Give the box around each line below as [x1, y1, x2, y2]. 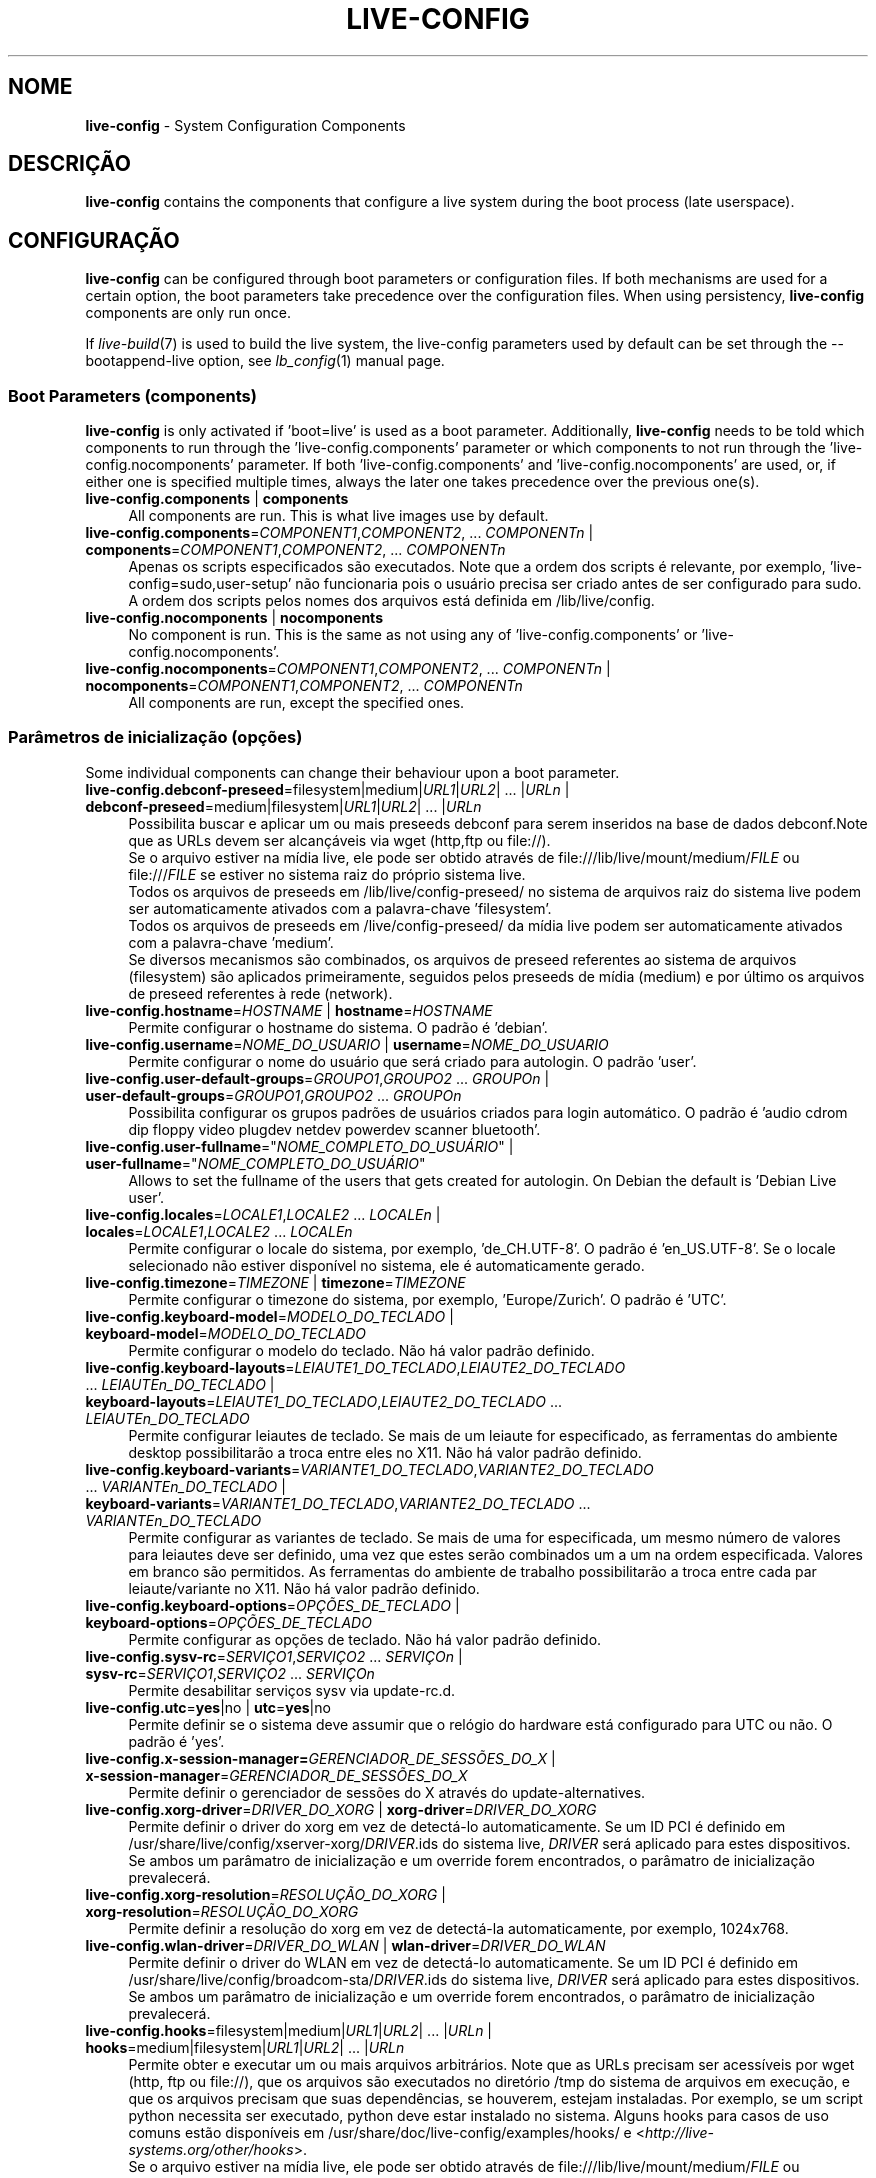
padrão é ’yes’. [128, 1732, 225, 1750]
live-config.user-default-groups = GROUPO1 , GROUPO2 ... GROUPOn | [85, 1069, 550, 1087]
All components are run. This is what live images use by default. [128, 507, 549, 525]
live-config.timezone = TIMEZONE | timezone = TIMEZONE [85, 1273, 466, 1291]
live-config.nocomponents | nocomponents [85, 609, 383, 627]
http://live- [644, 2123, 715, 2141]
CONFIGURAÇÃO [8, 227, 180, 253]
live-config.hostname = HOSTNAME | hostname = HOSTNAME [85, 1001, 493, 1019]
